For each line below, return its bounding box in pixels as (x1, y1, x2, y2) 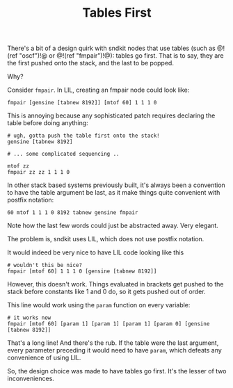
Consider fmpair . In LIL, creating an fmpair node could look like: (7, 86, 190, 95)
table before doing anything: (7, 119, 88, 127)
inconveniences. (7, 374, 54, 383)
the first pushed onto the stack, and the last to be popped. (7, 59, 174, 67)
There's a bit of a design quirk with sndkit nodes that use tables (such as (7, 44, 216, 53)
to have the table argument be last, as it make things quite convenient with (7, 188, 220, 197)
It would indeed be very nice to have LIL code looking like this (7, 248, 184, 257)
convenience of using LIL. (7, 353, 81, 362)
